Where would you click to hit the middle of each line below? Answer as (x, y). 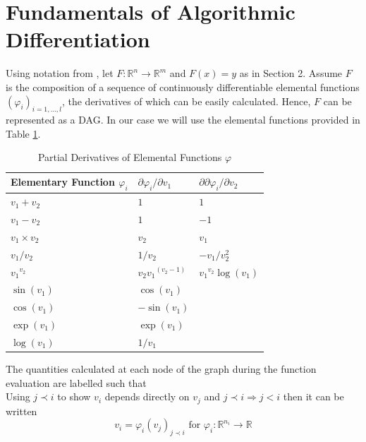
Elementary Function (63, 182)
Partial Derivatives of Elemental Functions (130, 157)
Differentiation (78, 39)
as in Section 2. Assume (291, 73)
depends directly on (147, 396)
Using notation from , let (60, 73)
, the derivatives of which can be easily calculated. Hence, (186, 101)
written (22, 411)
